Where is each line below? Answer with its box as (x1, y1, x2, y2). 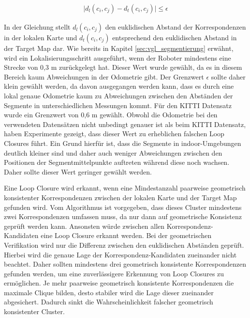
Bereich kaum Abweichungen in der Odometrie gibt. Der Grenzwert (4, 71, 204, 81)
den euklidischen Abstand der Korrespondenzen (105, 22, 246, 32)
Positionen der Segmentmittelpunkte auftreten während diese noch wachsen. (4, 157, 230, 167)
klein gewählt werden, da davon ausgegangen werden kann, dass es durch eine (4, 81, 234, 91)
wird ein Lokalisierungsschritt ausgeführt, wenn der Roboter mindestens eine (4, 52, 231, 63)
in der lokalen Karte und (4, 32, 77, 43)
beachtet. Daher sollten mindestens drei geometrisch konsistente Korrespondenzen (4, 259, 247, 269)
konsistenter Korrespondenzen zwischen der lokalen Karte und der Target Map (4, 192, 237, 202)
